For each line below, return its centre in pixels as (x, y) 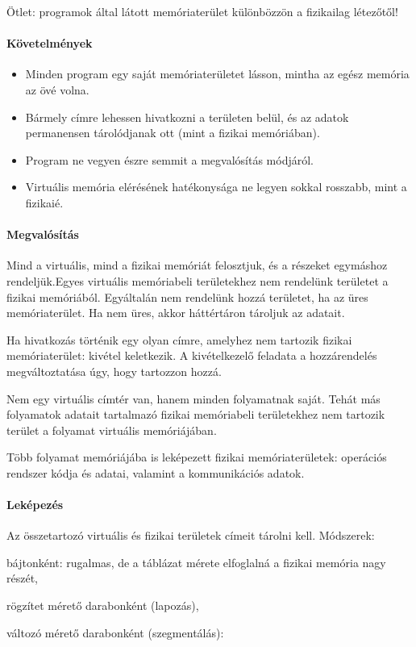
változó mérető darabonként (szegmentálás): (115, 632)
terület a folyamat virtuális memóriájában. (112, 430)
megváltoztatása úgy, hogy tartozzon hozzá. (114, 371)
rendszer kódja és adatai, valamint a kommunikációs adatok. (156, 472)
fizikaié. (44, 202)
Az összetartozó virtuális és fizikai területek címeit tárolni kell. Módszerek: (191, 535)
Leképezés (35, 505)
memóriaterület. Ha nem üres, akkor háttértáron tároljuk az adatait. (176, 313)
